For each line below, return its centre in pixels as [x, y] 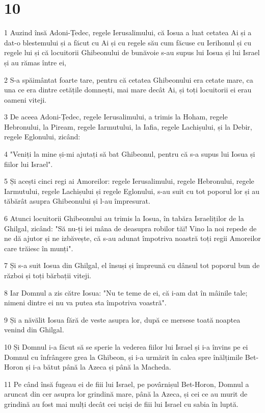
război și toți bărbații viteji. [48, 275]
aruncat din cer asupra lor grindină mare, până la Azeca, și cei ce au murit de [126, 394]
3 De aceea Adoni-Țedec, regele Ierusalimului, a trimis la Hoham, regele [116, 117]
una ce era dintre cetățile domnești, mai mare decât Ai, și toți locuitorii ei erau [128, 90]
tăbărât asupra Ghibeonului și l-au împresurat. [77, 201]
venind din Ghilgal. [34, 330]
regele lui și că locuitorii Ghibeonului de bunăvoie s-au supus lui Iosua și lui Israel [132, 52]
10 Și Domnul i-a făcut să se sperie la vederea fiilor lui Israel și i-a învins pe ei [126, 346]
